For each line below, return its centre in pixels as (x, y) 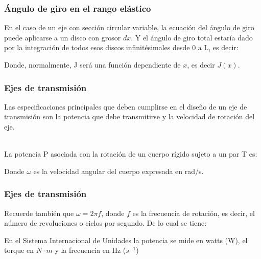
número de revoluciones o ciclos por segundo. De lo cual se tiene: (105, 223)
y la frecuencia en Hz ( (90, 250)
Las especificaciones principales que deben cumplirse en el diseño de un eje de (126, 106)
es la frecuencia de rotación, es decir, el (194, 213)
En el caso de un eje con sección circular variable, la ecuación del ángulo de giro (129, 27)
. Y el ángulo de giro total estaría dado (192, 37)
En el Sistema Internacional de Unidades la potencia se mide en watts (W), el (126, 240)
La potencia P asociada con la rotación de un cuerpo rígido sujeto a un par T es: (131, 154)
